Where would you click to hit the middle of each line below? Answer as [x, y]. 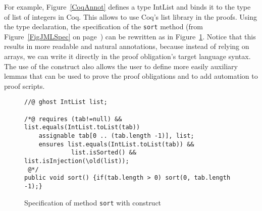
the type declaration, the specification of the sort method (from [103, 27]
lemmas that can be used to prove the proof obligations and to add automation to [131, 76]
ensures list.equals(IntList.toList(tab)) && [116, 144]
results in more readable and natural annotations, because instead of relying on [127, 46]
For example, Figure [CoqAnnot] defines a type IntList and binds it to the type [127, 7]
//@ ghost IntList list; [66, 102]
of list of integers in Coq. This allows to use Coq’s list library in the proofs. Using [130, 16]
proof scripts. [24, 86]
